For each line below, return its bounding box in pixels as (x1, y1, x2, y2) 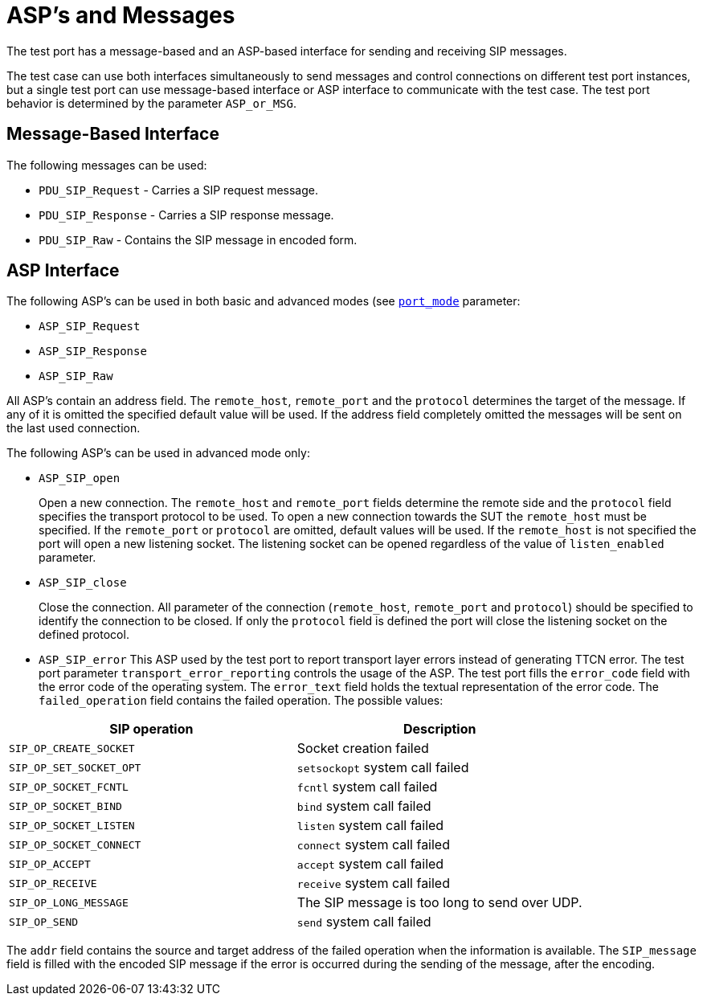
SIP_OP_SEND (9, 915, 79, 928)
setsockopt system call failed (296, 759, 469, 776)
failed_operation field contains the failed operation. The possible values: (39, 693, 443, 708)
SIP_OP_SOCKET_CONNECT (9, 838, 141, 851)
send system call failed (296, 914, 431, 930)
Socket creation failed (296, 740, 429, 757)
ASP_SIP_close (39, 576, 127, 590)
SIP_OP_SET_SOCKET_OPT (9, 761, 141, 774)
